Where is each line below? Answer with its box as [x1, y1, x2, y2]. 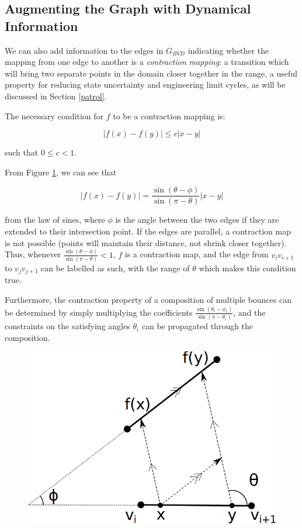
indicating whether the [188, 44, 269, 56]
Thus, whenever [5, 248, 61, 260]
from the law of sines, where [5, 213, 105, 226]
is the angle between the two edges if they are [115, 213, 279, 226]
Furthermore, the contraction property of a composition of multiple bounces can [5, 293, 292, 305]
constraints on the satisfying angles [5, 320, 130, 332]
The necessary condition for [5, 109, 104, 122]
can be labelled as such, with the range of [40, 261, 190, 274]
